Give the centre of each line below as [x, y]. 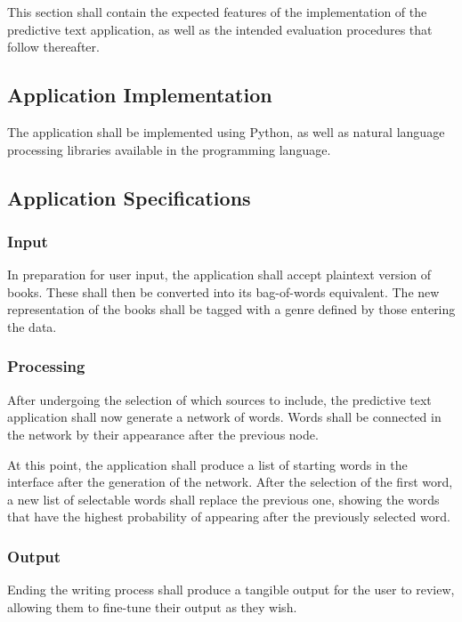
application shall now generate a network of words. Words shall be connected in [224, 417]
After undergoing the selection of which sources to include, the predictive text [219, 399]
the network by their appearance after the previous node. [163, 434]
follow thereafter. [53, 47]
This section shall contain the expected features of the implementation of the [217, 12]
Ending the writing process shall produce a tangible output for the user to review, [231, 590]
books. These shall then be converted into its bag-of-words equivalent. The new [223, 291]
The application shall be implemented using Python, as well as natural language [226, 131]
